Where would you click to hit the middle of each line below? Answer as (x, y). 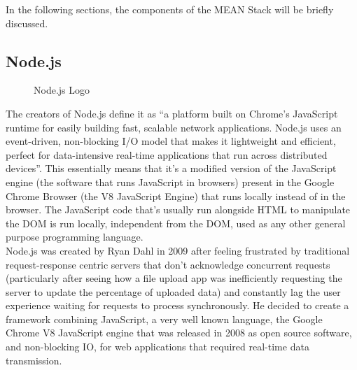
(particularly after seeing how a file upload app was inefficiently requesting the (174, 278)
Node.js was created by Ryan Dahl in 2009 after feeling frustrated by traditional (178, 250)
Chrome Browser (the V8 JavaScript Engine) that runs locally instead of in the (176, 195)
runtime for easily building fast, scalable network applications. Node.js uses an (174, 127)
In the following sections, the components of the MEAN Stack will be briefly (170, 9)
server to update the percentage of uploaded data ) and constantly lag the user (173, 291)
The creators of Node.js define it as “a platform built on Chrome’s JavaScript (172, 113)
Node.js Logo (62, 90)
